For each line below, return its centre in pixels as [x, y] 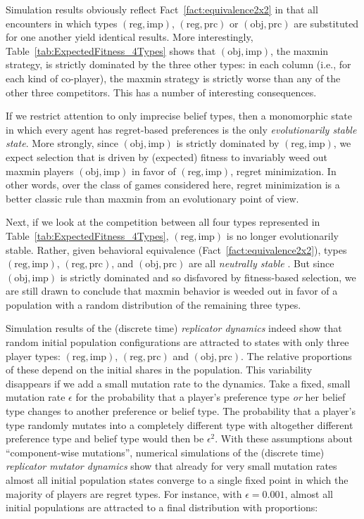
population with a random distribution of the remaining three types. [153, 304]
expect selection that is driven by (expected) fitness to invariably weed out [167, 156]
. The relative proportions [296, 355]
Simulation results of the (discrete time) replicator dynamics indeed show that [174, 328]
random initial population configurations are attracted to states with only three [177, 342]
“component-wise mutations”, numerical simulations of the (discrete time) [165, 452]
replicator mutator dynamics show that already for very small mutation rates [171, 466]
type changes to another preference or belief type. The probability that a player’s [181, 411]
